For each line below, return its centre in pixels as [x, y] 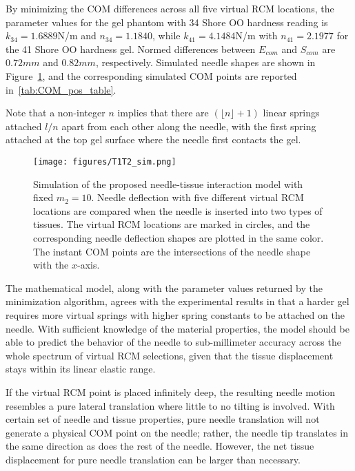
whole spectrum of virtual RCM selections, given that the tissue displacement [170, 355]
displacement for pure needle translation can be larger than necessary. [153, 459]
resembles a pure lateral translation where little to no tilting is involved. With [170, 405]
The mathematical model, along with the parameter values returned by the [164, 287]
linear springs [291, 113]
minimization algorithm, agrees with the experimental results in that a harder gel [177, 301]
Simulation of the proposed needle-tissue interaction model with [168, 184]
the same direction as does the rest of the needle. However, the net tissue [160, 446]
